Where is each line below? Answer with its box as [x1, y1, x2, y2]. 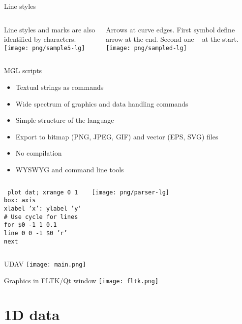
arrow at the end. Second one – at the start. [106, 34, 239, 44]
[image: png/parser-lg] [91, 189, 169, 196]
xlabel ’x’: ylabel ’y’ [4, 205, 82, 212]
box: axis [4, 197, 36, 204]
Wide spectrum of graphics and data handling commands [15, 98, 188, 108]
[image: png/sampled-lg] [106, 44, 187, 52]
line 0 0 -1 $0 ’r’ [4, 229, 67, 237]
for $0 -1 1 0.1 [4, 221, 57, 229]
